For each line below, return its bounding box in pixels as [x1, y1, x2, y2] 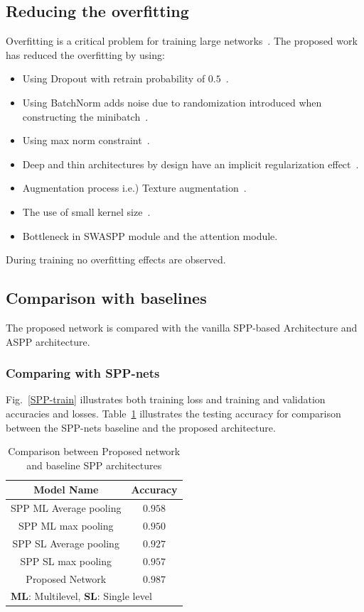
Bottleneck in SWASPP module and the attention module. [22, 228, 278, 243]
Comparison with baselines [6, 287, 207, 309]
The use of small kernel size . [22, 204, 151, 219]
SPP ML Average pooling [11, 501, 122, 515]
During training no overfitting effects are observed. [6, 252, 226, 267]
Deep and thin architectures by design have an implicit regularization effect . [22, 156, 359, 171]
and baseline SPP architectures [26, 457, 162, 472]
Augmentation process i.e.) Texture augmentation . [22, 180, 247, 195]
